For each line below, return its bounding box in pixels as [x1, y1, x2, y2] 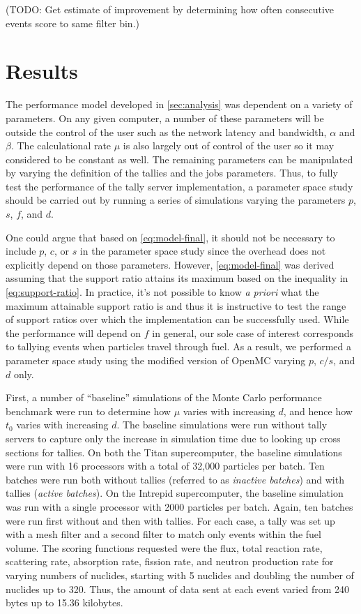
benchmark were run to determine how [6, 403, 171, 418]
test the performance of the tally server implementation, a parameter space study [6, 179, 353, 193]
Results [6, 57, 78, 85]
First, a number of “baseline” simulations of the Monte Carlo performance [6, 390, 322, 405]
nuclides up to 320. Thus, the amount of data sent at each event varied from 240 [6, 581, 349, 596]
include [6, 244, 36, 258]
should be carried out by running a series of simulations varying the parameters [6, 193, 346, 207]
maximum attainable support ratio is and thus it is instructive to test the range [6, 298, 346, 313]
